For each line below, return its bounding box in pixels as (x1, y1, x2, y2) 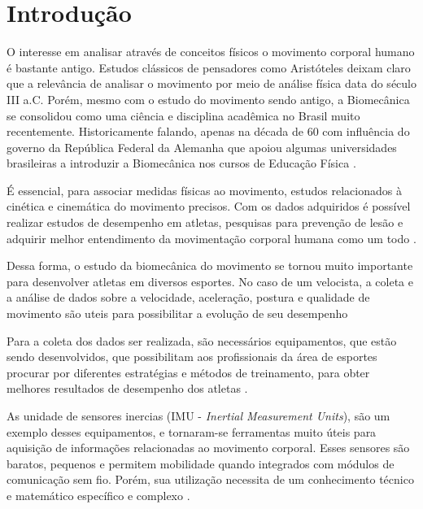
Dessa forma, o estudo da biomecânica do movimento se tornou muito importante (7, 257, 413, 274)
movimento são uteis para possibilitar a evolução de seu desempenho (7, 305, 348, 322)
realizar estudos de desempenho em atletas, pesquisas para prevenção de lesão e (7, 214, 403, 231)
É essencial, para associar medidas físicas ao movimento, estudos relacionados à (7, 181, 402, 198)
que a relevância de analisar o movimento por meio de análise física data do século (7, 75, 416, 92)
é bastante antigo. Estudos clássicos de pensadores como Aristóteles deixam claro (7, 59, 411, 76)
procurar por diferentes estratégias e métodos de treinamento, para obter (7, 363, 370, 381)
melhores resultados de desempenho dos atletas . (7, 380, 248, 397)
